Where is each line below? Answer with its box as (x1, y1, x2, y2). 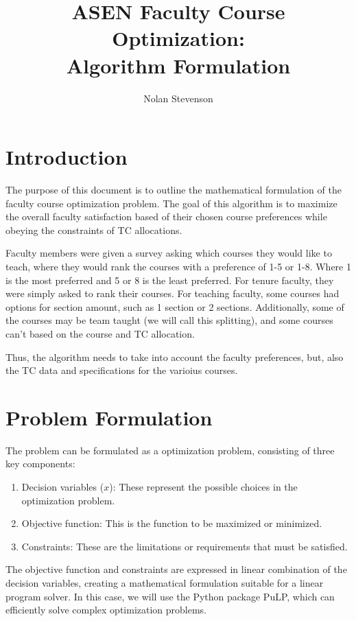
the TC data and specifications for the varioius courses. (5, 363, 238, 377)
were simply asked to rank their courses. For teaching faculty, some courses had (5, 286, 340, 301)
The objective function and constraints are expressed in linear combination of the (5, 562, 347, 576)
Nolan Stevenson (143, 91, 213, 105)
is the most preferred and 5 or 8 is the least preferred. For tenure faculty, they (5, 272, 334, 287)
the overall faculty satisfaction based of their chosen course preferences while (5, 209, 327, 224)
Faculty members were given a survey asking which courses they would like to (5, 246, 332, 260)
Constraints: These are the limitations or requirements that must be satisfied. (21, 539, 348, 553)
